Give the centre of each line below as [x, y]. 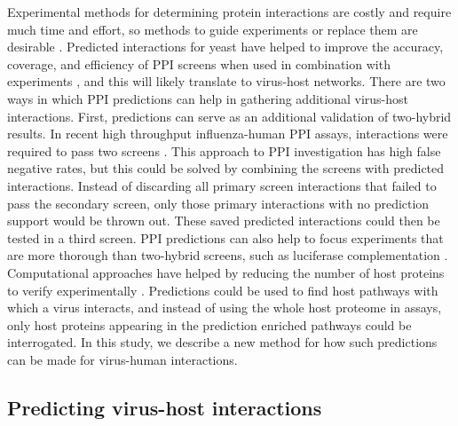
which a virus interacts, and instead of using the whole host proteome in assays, [225, 308]
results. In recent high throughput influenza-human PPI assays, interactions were [228, 134]
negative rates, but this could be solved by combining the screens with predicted [226, 168]
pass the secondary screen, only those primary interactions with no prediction [218, 203]
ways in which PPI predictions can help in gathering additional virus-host [208, 98]
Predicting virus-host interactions [165, 407]
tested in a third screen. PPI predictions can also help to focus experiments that [225, 237]
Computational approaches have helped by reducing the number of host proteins [226, 272]
